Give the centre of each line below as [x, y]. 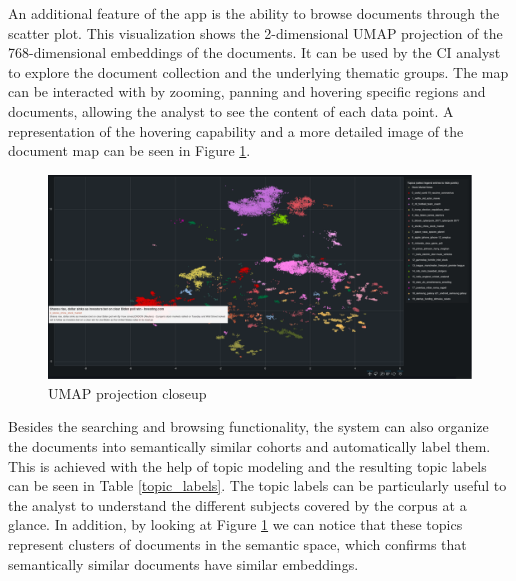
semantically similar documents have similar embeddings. [183, 563]
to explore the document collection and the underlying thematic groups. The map [258, 71]
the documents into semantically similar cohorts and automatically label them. [249, 446]
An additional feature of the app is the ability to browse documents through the [254, 13]
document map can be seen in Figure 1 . [129, 150]
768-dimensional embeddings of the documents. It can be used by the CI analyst [254, 52]
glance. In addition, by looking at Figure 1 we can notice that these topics [235, 524]
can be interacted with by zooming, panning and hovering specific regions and [247, 91]
